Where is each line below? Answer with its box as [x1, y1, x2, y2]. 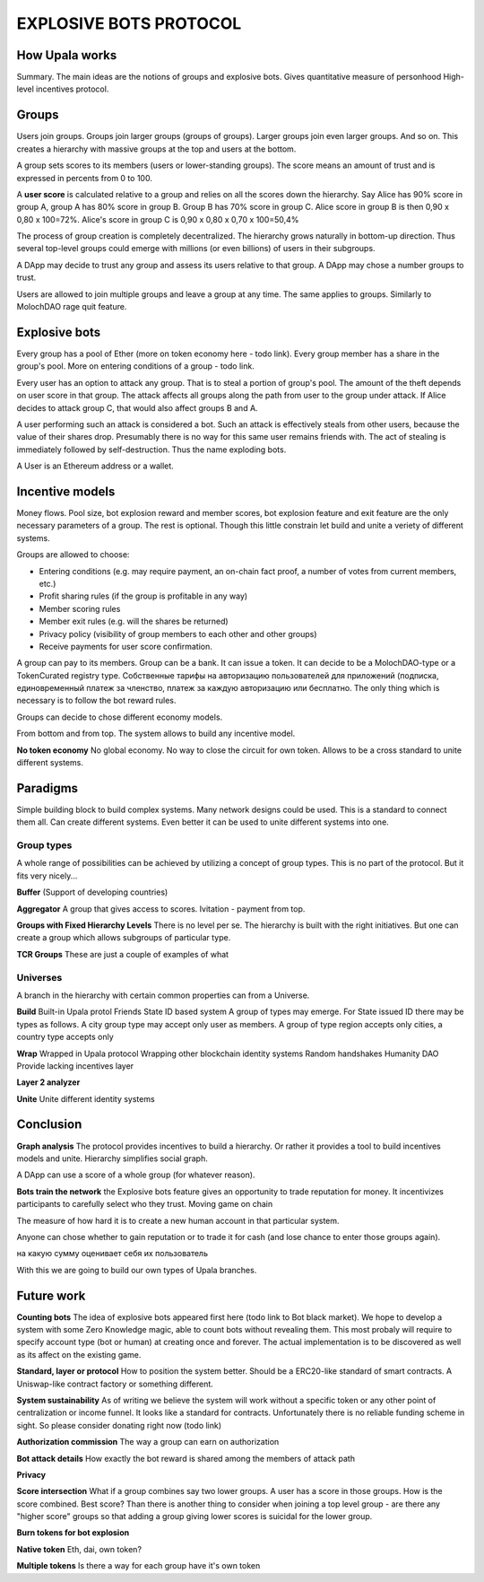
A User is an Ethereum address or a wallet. [16, 460, 174, 471]
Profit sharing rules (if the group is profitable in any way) [39, 590, 248, 601]
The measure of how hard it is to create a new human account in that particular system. [16, 1215, 340, 1226]
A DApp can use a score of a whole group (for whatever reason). [16, 1169, 255, 1180]
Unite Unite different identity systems [16, 1093, 156, 1104]
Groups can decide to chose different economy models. [16, 712, 223, 722]
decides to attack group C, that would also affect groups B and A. [16, 402, 259, 413]
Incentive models [16, 484, 116, 499]
